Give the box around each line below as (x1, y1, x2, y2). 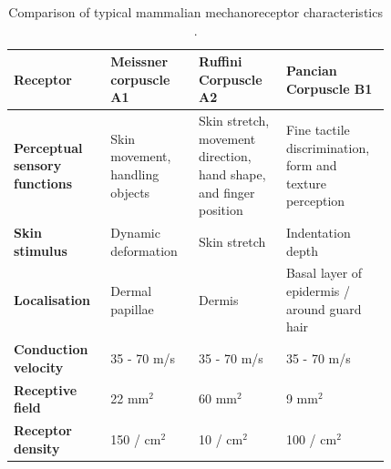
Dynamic (110, 223, 160, 242)
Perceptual (14, 138, 83, 157)
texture (285, 173, 326, 192)
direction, (199, 147, 252, 166)
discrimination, (285, 138, 370, 157)
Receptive (14, 380, 77, 399)
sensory (14, 156, 62, 175)
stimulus (14, 240, 67, 260)
